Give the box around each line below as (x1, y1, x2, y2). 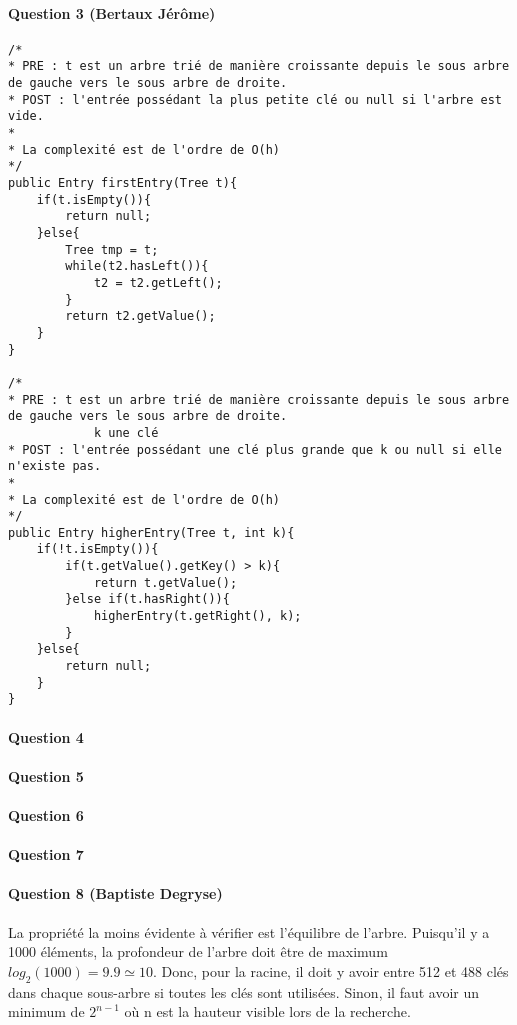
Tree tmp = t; (65, 242, 159, 257)
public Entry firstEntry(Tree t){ (8, 176, 238, 191)
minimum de (8, 1001, 85, 1022)
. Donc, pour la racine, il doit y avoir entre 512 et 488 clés (153, 960, 509, 981)
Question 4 (8, 726, 84, 747)
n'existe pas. (8, 459, 102, 474)
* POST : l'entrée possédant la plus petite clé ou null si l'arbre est (8, 92, 502, 107)
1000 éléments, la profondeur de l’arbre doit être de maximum (8, 941, 388, 962)
